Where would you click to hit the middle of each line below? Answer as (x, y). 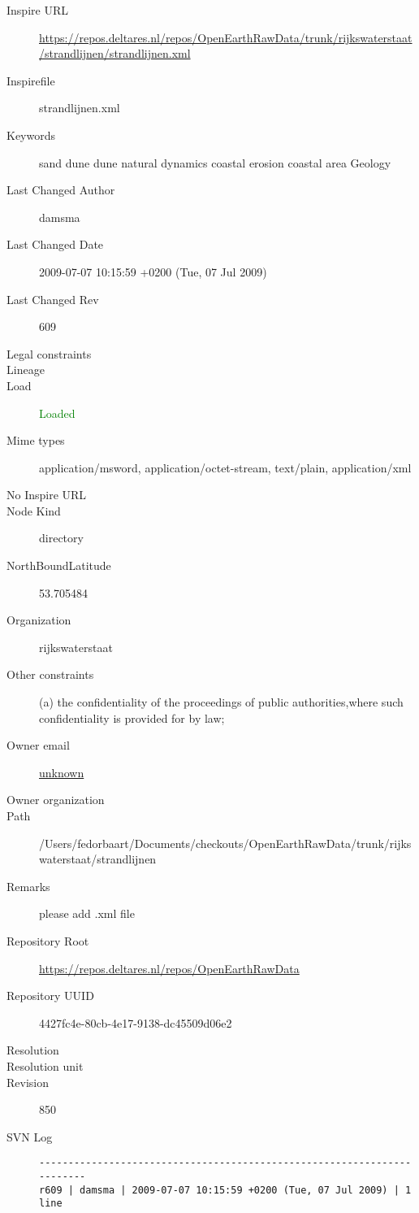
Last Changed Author (61, 190)
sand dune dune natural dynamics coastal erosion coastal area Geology (215, 162)
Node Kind (34, 510)
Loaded (57, 413)
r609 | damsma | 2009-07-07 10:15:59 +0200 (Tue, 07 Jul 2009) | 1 (225, 1190)
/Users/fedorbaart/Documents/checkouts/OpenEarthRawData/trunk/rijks (225, 843)
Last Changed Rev (53, 299)
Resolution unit (45, 1065)
